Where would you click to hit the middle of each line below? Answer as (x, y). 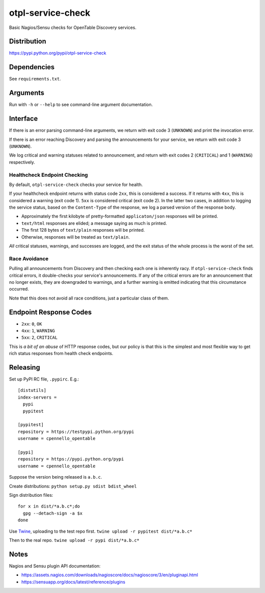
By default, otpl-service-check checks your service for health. (76, 185)
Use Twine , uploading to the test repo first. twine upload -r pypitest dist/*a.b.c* (101, 531)
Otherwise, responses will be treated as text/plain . (76, 237)
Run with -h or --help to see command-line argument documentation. (81, 105)
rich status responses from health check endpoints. (61, 353)
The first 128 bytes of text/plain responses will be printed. (83, 230)
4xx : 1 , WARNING (38, 331)
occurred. (19, 289)
